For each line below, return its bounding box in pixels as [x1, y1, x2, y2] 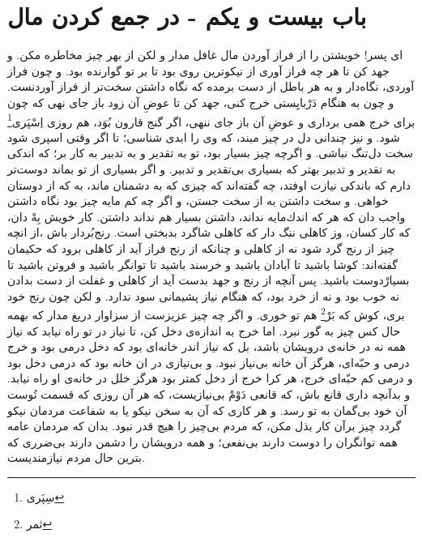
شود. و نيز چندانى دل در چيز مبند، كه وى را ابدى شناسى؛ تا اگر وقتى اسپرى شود [7, 128, 400, 145]
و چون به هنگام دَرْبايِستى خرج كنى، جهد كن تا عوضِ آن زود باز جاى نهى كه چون [7, 93, 394, 110]
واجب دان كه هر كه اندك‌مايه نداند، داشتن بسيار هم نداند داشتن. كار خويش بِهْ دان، [7, 207, 406, 224]
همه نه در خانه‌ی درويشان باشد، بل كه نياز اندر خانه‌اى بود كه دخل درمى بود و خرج [7, 338, 406, 355]
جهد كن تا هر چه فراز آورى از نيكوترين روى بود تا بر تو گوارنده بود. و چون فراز [7, 62, 390, 79]
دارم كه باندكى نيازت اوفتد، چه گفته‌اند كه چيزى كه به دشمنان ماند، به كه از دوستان [7, 176, 411, 193]
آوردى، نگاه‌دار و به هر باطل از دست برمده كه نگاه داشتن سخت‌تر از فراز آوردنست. [7, 78, 415, 95]
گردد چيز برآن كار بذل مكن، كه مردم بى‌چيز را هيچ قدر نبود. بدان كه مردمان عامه [7, 417, 402, 434]
